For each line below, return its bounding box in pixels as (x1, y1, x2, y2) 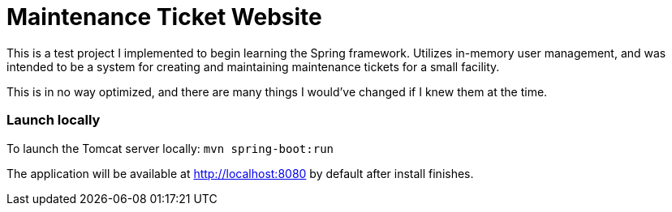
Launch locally (6, 112, 101, 129)
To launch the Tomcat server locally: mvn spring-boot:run (6, 141, 334, 155)
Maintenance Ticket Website (6, 3, 322, 31)
